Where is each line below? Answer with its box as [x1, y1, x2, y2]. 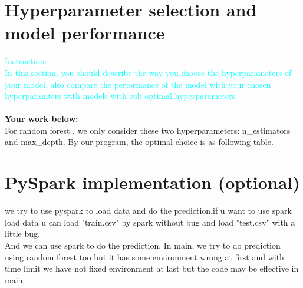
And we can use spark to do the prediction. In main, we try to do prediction [5, 239, 281, 251]
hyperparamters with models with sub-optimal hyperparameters [5, 90, 236, 102]
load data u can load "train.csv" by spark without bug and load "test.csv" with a [5, 216, 295, 228]
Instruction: [5, 55, 47, 67]
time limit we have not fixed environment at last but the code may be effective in [5, 262, 299, 274]
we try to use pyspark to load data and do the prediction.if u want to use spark [5, 204, 292, 217]
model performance [5, 21, 165, 45]
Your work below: [5, 112, 78, 125]
